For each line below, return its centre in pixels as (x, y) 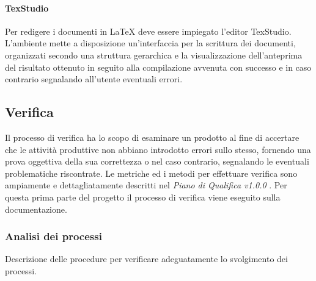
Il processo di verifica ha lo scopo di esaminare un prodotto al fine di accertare (152, 137)
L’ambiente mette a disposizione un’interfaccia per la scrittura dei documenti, (150, 43)
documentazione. (36, 209)
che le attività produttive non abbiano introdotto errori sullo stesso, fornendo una (158, 149)
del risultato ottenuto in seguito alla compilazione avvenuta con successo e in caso (158, 67)
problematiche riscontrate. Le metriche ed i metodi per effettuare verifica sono (151, 173)
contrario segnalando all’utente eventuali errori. (94, 79)
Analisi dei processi (53, 236)
